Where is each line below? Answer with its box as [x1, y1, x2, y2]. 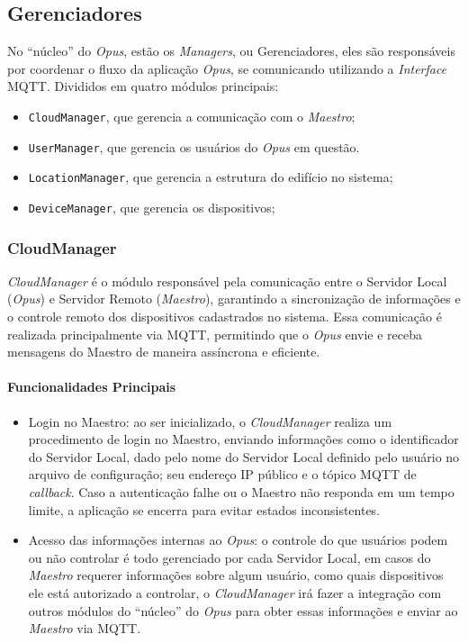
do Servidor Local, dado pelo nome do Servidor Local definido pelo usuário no [28, 447, 460, 466]
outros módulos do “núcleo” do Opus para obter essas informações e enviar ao [28, 601, 458, 620]
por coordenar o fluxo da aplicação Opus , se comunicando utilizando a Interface [7, 59, 447, 77]
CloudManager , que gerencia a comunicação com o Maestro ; [28, 106, 355, 125]
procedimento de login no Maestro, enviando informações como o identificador [28, 430, 459, 448]
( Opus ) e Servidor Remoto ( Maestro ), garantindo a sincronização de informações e [7, 289, 461, 308]
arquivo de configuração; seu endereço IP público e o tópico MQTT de [28, 465, 417, 484]
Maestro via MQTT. [28, 619, 141, 638]
